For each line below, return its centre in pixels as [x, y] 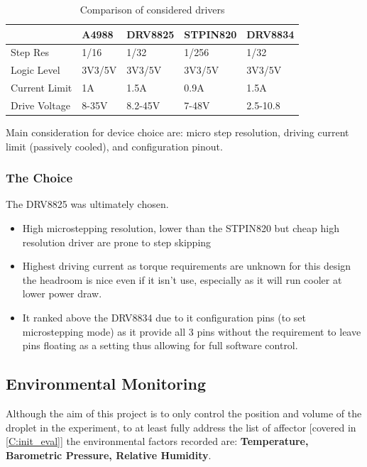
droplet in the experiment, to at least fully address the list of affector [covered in [181, 427]
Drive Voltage [40, 105]
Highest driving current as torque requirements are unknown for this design [187, 266]
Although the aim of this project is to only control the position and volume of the [184, 413]
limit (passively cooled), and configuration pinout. [114, 146]
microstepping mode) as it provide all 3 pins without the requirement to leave [192, 331]
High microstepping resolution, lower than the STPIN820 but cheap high [181, 228]
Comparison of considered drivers [152, 9]
